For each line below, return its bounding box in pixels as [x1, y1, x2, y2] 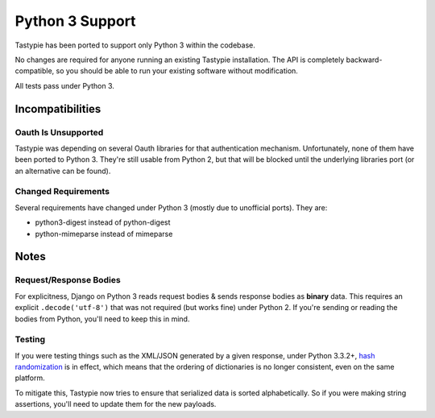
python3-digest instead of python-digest [35, 217, 171, 227]
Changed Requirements [14, 186, 110, 197]
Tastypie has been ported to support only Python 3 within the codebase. [14, 40, 255, 50]
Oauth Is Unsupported [14, 126, 104, 138]
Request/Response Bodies [14, 275, 121, 286]
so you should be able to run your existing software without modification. [56, 66, 298, 76]
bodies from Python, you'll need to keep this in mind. [14, 314, 190, 324]
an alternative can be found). [14, 166, 111, 176]
